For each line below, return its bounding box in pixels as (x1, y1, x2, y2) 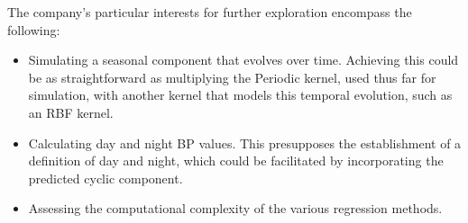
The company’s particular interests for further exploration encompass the (7, 3, 412, 21)
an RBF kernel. (28, 103, 114, 121)
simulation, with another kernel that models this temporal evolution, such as (28, 85, 453, 104)
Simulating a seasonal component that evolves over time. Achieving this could (28, 50, 459, 69)
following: (7, 20, 60, 39)
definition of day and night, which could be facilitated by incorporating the (28, 151, 444, 170)
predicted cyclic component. (28, 168, 183, 187)
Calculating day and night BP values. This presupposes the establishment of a (28, 133, 462, 152)
